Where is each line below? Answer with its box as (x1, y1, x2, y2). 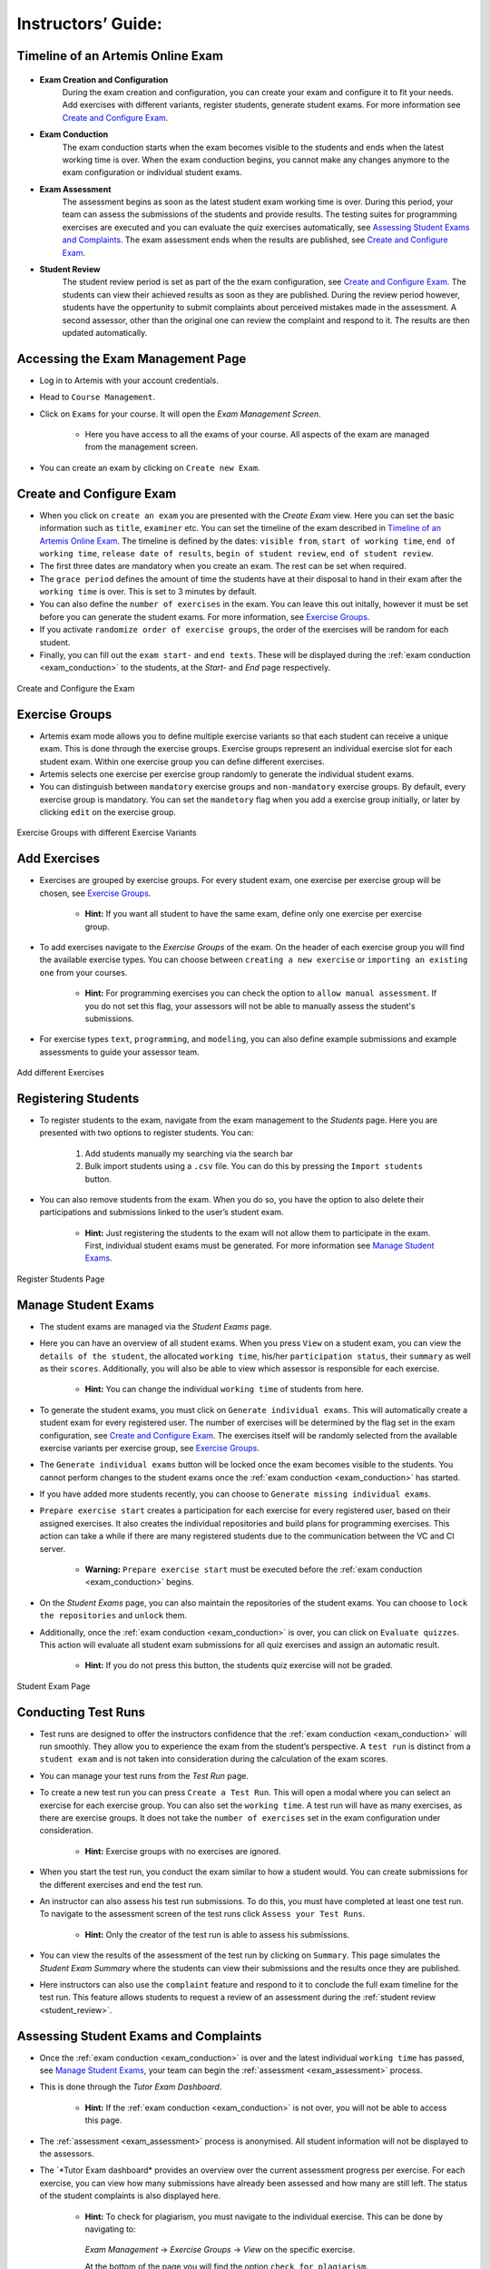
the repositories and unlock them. (39, 1610, 188, 1621)
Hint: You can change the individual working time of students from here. (84, 1384, 365, 1395)
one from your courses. (39, 967, 128, 977)
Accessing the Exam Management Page (16, 350, 247, 367)
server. (39, 1543, 66, 1554)
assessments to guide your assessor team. (39, 1046, 200, 1057)
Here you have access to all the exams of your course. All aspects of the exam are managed (84, 429, 430, 440)
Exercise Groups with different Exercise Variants (16, 827, 197, 839)
